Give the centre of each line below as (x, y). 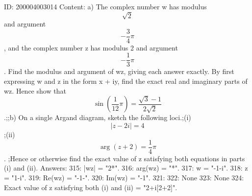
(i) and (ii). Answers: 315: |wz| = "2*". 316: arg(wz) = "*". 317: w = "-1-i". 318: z (126, 168)
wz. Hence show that (35, 90)
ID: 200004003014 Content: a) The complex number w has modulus (105, 6)
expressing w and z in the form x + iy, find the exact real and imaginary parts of (126, 81)
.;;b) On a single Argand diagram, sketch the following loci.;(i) (98, 117)
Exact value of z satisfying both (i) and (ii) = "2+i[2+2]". (91, 187)
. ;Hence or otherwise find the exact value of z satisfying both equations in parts (125, 158)
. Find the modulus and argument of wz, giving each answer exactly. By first (119, 71)
